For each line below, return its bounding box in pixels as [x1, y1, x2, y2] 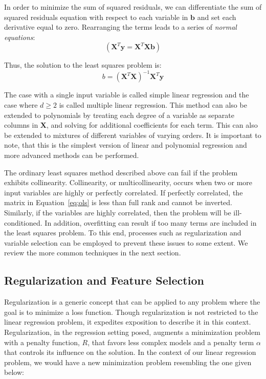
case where [4, 99, 38, 110]
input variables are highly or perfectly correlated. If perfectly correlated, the [4, 187, 243, 197]
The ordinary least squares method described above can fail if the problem [4, 167, 238, 177]
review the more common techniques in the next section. [4, 247, 181, 258]
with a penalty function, [4, 336, 80, 347]
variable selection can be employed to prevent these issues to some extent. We [4, 237, 248, 248]
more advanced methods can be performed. [4, 150, 139, 161]
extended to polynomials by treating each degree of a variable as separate [4, 109, 234, 120]
